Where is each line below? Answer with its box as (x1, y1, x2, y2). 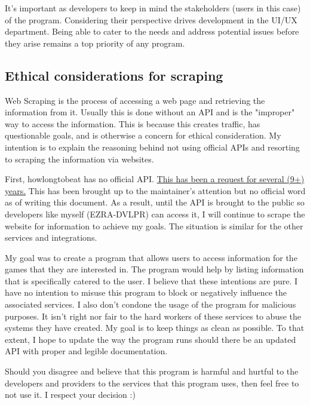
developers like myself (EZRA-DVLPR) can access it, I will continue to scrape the (5, 207, 305, 220)
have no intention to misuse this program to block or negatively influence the (5, 286, 287, 299)
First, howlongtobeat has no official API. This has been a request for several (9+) (5, 173, 305, 185)
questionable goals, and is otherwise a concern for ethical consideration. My (5, 129, 281, 142)
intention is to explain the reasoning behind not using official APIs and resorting (5, 140, 300, 153)
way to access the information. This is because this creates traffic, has (5, 117, 260, 130)
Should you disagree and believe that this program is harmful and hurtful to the (5, 365, 299, 378)
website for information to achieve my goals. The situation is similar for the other (5, 219, 303, 232)
